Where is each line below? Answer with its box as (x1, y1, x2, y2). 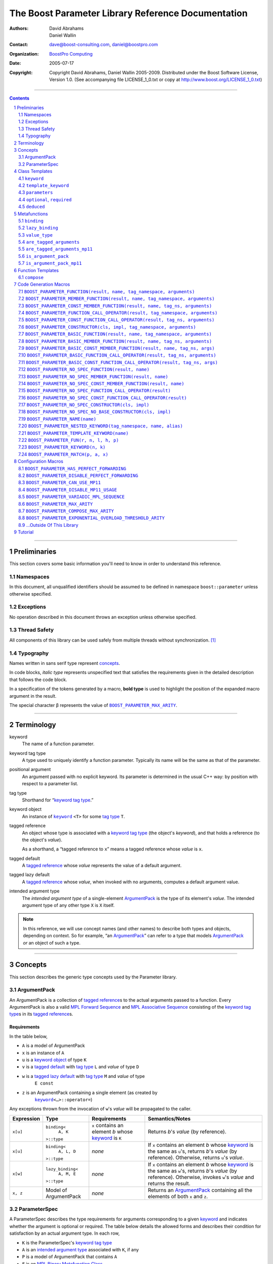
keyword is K (92, 1135, 122, 1142)
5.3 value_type (18, 232, 53, 238)
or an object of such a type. (23, 939, 81, 945)
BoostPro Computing (49, 51, 93, 57)
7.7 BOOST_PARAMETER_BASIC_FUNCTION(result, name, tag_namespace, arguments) (18, 331, 212, 337)
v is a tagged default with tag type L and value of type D (22, 1064, 139, 1070)
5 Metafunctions (14, 210, 48, 217)
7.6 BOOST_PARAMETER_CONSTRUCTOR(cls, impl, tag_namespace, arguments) (18, 324, 196, 330)
